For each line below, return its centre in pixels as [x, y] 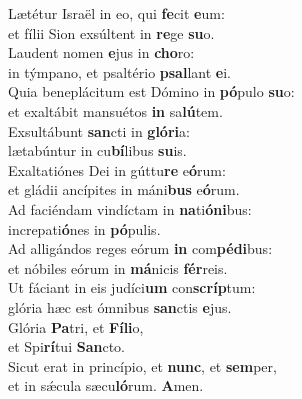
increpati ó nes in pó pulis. [84, 228]
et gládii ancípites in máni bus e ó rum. [124, 189]
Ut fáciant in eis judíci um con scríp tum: [132, 287]
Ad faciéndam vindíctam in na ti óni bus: [130, 208]
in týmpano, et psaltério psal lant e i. [119, 71]
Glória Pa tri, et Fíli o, [76, 326]
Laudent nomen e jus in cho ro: [101, 52]
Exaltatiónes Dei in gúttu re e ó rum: [117, 169]
